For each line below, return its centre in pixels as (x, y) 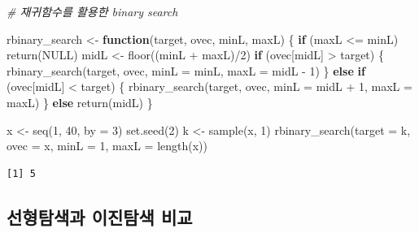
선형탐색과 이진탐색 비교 (100, 216)
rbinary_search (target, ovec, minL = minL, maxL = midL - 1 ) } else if (186, 70)
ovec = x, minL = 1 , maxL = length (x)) (107, 146)
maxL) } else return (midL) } (80, 102)
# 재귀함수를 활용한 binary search (92, 11)
